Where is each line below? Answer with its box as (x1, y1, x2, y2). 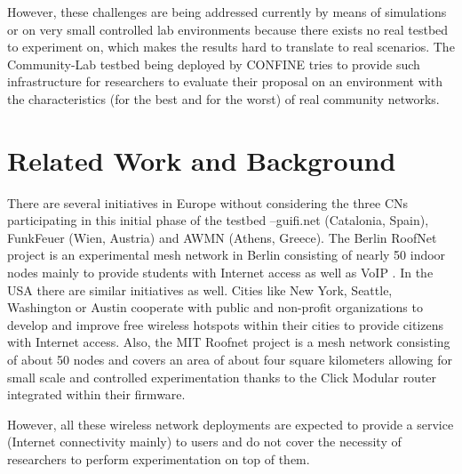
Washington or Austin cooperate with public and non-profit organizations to (7, 298, 423, 317)
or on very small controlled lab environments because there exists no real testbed (7, 20, 449, 38)
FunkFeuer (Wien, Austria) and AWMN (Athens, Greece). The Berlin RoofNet (7, 228, 437, 246)
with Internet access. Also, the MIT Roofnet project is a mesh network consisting (7, 333, 450, 351)
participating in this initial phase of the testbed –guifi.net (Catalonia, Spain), (7, 211, 429, 229)
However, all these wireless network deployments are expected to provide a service (7, 414, 454, 433)
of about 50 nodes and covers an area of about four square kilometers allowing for (7, 350, 453, 369)
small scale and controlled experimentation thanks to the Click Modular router (7, 367, 437, 386)
